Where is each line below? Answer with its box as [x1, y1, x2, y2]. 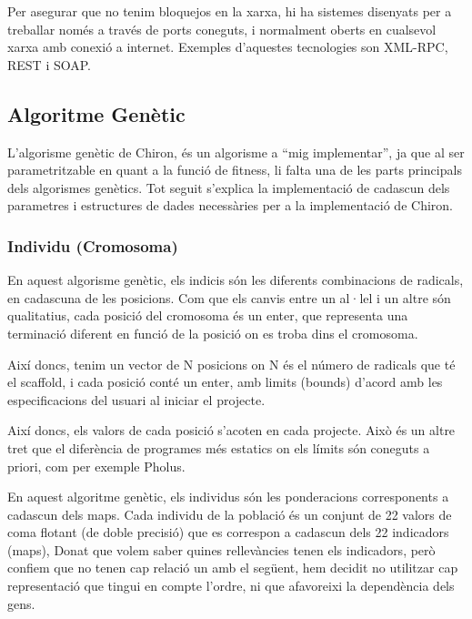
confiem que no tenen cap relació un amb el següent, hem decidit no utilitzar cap [7, 558, 458, 577]
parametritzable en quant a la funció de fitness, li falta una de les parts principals [7, 160, 462, 179]
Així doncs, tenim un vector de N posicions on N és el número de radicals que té [7, 354, 456, 373]
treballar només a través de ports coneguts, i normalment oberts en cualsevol [7, 19, 437, 38]
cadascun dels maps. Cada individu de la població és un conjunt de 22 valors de [7, 504, 452, 523]
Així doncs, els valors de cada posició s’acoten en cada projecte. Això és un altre [7, 421, 456, 440]
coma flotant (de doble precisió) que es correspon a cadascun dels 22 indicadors [7, 523, 449, 542]
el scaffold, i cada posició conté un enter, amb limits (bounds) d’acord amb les [7, 372, 443, 391]
